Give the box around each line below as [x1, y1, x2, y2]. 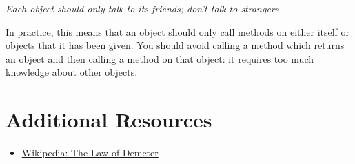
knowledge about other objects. [6, 65, 138, 79]
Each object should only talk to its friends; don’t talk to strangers [6, 1, 279, 15]
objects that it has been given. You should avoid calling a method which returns [6, 38, 345, 52]
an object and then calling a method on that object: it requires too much [6, 51, 314, 65]
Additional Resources [6, 105, 212, 134]
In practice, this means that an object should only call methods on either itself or [6, 24, 350, 39]
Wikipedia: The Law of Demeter [21, 145, 159, 160]
